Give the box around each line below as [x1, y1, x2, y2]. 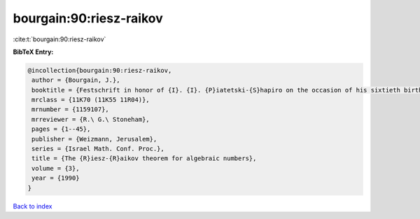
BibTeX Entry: [13, 48, 54, 56]
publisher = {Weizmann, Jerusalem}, [31, 135, 157, 143]
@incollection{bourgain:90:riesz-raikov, [27, 66, 172, 74]
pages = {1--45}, [31, 125, 91, 133]
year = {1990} [31, 174, 80, 182]
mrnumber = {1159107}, [31, 106, 110, 113]
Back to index [13, 202, 52, 210]
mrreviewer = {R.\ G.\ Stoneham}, [31, 115, 150, 123]
